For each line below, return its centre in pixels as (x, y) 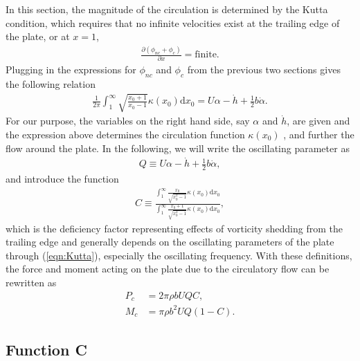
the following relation (51, 84)
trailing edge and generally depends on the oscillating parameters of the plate (170, 242)
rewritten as (31, 282)
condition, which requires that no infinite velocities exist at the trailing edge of (173, 22)
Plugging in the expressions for (71, 70)
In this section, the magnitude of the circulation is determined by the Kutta (167, 9)
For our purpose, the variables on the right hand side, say (128, 121)
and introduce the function (62, 179)
